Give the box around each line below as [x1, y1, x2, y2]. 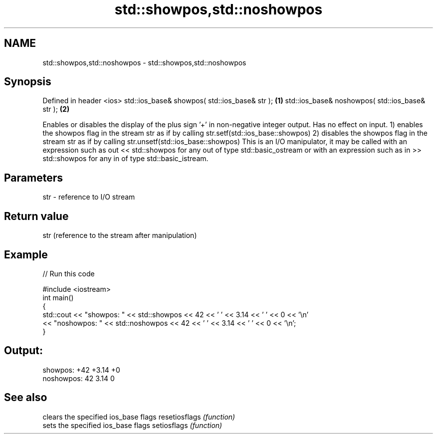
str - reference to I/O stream [42, 193, 135, 202]
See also [4, 391, 47, 404]
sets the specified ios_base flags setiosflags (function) [42, 421, 222, 430]
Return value [4, 210, 69, 222]
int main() [42, 293, 74, 302]
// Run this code [42, 269, 95, 278]
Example [4, 248, 48, 261]
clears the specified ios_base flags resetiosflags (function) [42, 412, 235, 421]
